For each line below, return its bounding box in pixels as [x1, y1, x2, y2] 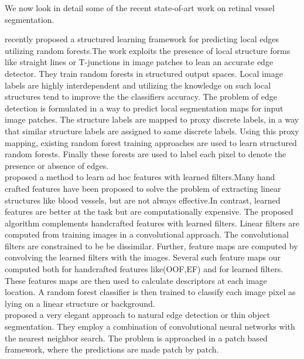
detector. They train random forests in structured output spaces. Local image [5, 67, 283, 79]
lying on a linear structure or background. [5, 297, 155, 309]
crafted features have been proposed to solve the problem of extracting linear [5, 182, 281, 194]
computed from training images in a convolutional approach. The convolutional [5, 228, 289, 241]
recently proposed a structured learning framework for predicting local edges [5, 33, 279, 45]
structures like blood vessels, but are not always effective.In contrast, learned [5, 194, 281, 206]
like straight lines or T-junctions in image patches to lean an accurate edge [5, 56, 274, 68]
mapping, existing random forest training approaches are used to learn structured [5, 136, 297, 148]
